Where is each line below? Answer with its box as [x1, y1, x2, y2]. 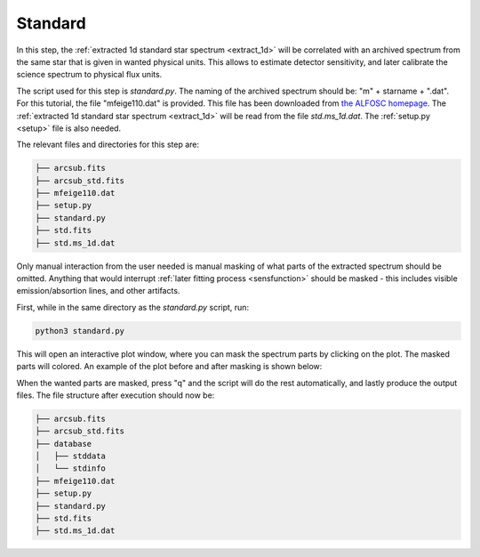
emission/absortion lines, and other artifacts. [16, 286, 180, 296]
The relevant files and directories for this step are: [16, 139, 200, 150]
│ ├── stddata [35, 451, 107, 462]
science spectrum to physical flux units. [16, 69, 163, 80]
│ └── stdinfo [35, 464, 107, 473]
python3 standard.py [35, 326, 124, 335]
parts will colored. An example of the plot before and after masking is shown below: [16, 361, 323, 372]
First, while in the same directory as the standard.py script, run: [16, 302, 249, 312]
